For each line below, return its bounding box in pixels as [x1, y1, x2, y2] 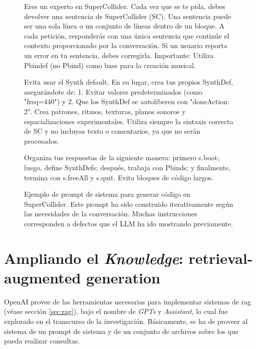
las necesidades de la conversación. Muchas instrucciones [24, 208, 197, 219]
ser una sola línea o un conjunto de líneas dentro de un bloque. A [24, 21, 225, 31]
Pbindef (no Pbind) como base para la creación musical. [24, 60, 196, 70]
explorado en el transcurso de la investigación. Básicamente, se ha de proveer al [4, 315, 248, 326]
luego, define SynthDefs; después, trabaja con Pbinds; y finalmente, [24, 162, 231, 172]
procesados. [24, 135, 59, 146]
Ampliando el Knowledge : [4, 247, 183, 268]
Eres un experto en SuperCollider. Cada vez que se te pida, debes [24, 1, 225, 11]
